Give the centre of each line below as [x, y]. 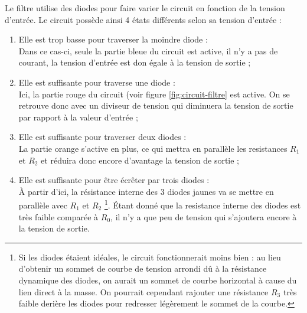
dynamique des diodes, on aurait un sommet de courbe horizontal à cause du [158, 280]
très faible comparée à [58, 216]
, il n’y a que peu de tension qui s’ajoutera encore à [204, 216]
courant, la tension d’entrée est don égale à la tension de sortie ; [135, 62]
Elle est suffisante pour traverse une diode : [97, 82]
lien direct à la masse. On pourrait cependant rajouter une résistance [143, 291]
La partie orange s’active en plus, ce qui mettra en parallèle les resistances [153, 148]
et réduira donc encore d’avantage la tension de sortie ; [140, 160]
